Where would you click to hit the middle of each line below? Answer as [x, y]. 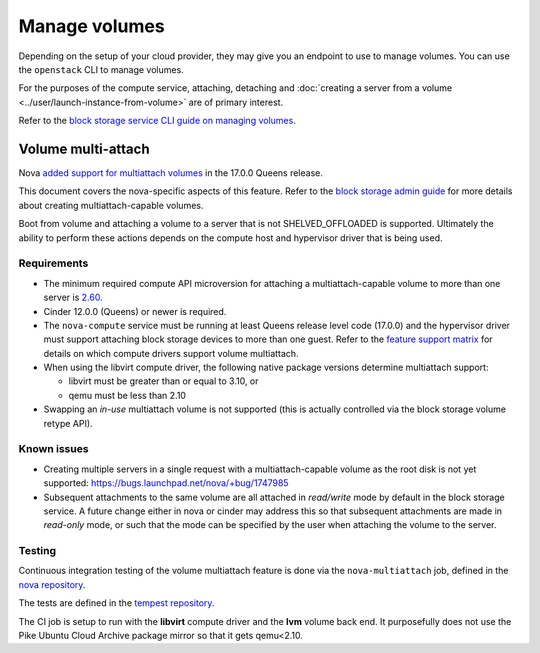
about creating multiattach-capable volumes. [111, 205]
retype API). [68, 423]
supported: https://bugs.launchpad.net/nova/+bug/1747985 [166, 483]
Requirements [53, 263]
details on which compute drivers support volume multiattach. [171, 353]
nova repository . [52, 584]
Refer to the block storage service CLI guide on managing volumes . [157, 121]
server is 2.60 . [73, 297]
